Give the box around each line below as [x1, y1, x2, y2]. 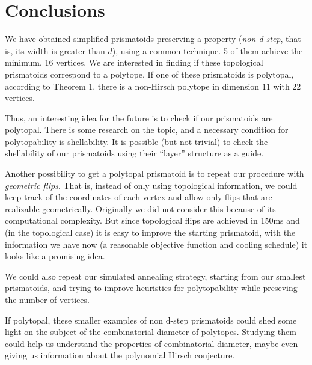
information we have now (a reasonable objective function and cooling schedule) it [5, 238, 308, 250]
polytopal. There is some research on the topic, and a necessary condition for [5, 123, 289, 136]
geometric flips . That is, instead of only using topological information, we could [5, 179, 298, 191]
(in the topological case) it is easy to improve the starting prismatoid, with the [5, 226, 296, 239]
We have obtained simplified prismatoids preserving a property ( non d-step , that [5, 32, 301, 45]
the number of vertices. [5, 293, 90, 305]
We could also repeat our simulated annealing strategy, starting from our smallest [5, 269, 306, 282]
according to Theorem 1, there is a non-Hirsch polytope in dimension [5, 79, 260, 92]
